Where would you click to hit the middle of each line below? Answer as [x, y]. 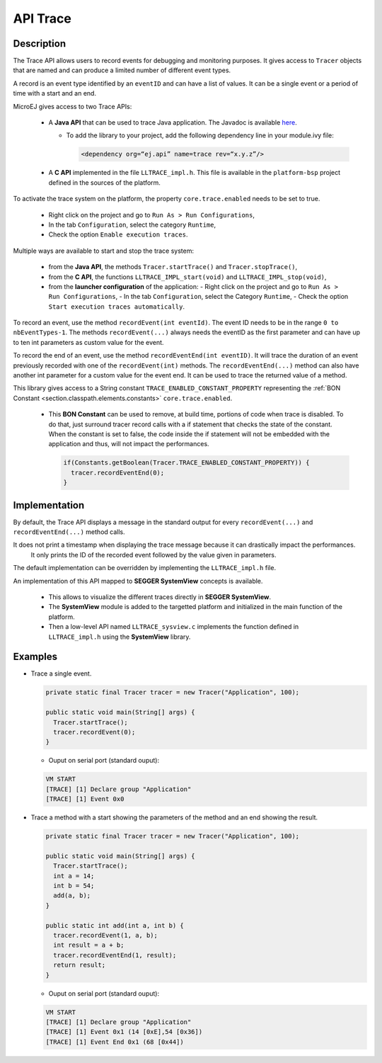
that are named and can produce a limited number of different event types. [122, 70]
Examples [35, 657]
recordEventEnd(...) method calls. [69, 532]
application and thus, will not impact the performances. [129, 444]
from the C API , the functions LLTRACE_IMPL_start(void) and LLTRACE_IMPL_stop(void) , [187, 277]
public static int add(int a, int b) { [115, 925]
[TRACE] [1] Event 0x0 [85, 799]
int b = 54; [74, 886]
